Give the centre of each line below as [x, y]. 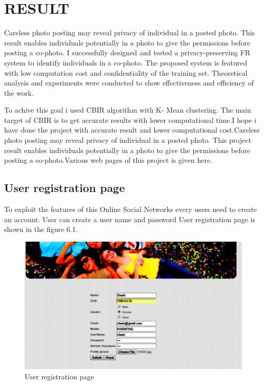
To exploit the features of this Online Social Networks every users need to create [130, 209]
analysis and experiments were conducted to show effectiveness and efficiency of [129, 83]
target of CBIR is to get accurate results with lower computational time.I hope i [130, 120]
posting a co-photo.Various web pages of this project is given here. [108, 160]
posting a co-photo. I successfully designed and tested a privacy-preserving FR [127, 52]
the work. [19, 92]
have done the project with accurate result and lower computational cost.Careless [132, 130]
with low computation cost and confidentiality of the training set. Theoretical [126, 72]
